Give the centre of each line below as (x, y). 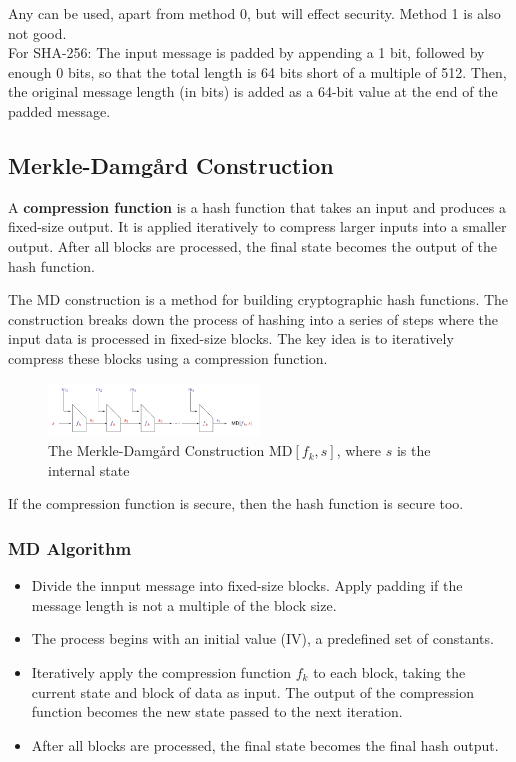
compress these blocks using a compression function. (168, 357)
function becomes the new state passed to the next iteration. (217, 711)
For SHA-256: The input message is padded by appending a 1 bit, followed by (246, 52)
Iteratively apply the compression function (161, 671)
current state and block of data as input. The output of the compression (253, 691)
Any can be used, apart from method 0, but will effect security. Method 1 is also (254, 13)
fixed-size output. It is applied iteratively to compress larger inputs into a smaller (257, 226)
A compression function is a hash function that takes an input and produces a (257, 206)
